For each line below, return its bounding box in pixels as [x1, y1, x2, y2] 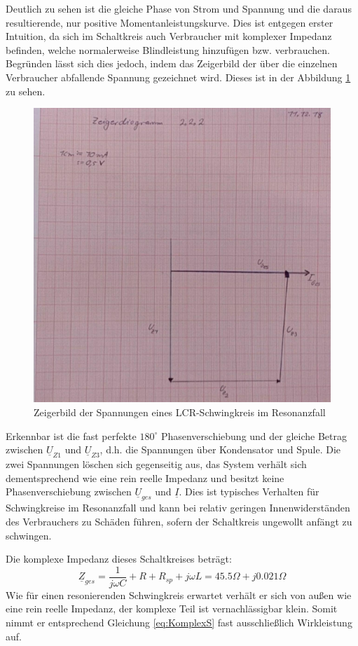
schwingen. [6, 528, 52, 542]
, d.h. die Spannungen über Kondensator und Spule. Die [99, 442, 341, 457]
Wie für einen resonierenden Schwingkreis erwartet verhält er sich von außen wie [6, 587, 352, 602]
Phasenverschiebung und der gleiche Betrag [160, 428, 347, 443]
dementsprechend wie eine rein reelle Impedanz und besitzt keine [6, 470, 284, 485]
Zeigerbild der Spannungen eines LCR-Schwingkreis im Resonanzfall [34, 405, 326, 420]
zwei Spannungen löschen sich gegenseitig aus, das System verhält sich [6, 457, 307, 472]
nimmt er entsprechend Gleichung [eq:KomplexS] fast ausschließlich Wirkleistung [6, 615, 352, 630]
